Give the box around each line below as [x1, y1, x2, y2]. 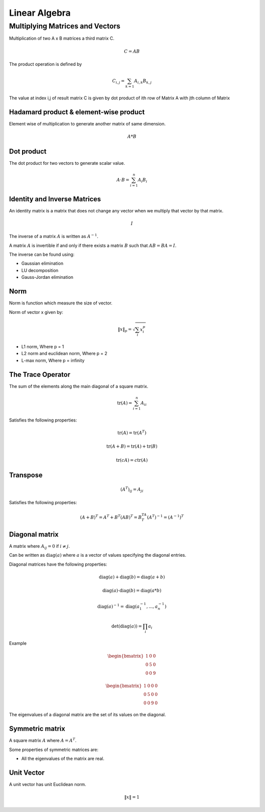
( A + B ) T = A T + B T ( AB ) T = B [80, 513, 142, 520]
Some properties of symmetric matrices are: [9, 747, 99, 752]
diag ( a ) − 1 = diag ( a [97, 602, 140, 609]
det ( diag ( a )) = [111, 623, 142, 629]
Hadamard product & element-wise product [9, 108, 145, 116]
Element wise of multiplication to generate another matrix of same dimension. [9, 120, 166, 126]
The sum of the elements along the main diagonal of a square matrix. [9, 383, 149, 389]
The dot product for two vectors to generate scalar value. [9, 160, 125, 166]
